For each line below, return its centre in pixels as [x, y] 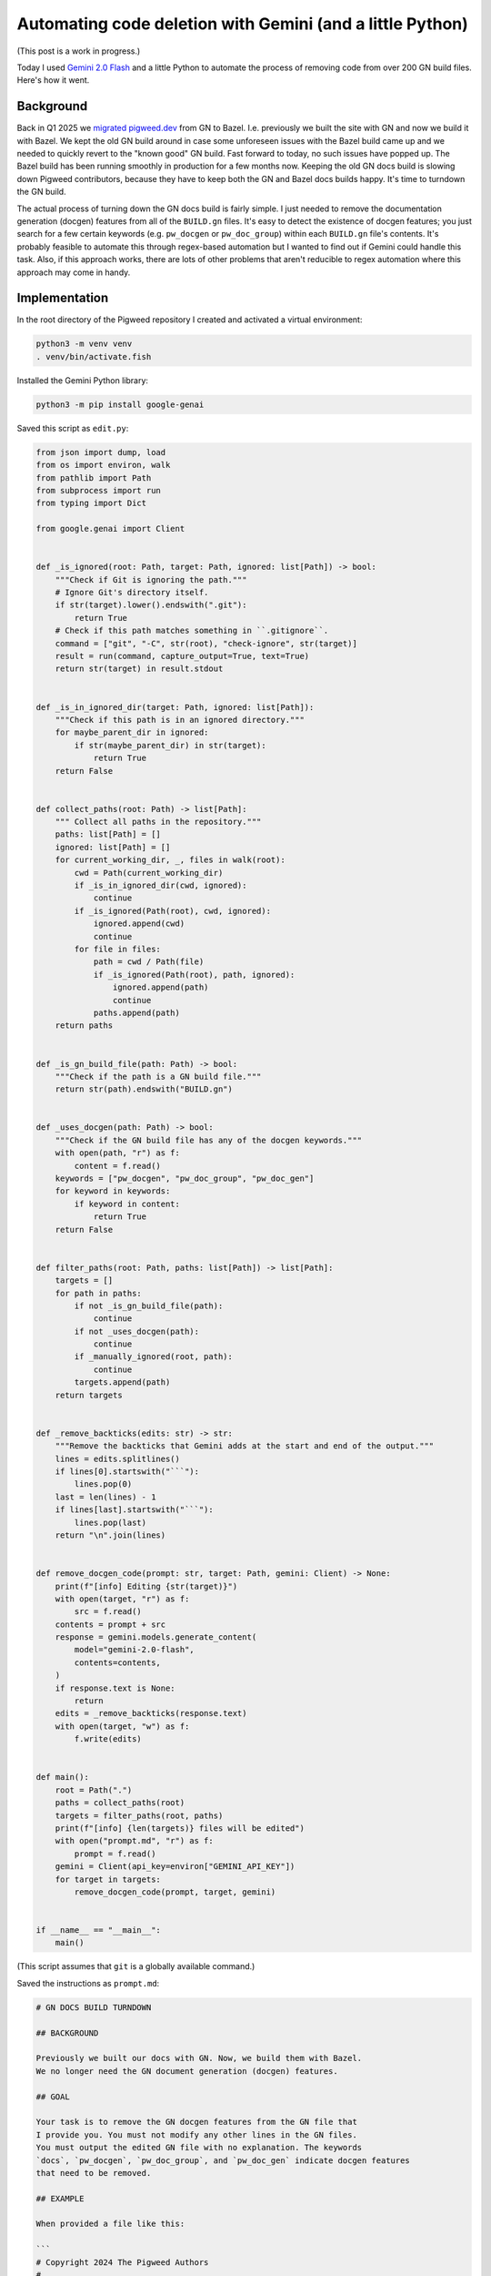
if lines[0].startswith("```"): [127, 1472]
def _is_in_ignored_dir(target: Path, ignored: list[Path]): [175, 707]
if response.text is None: [115, 1688]
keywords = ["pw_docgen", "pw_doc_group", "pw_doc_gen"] [185, 1179]
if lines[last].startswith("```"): [134, 1510]
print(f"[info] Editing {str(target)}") [146, 1586]
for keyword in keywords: [113, 1191]
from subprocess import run [98, 490]
